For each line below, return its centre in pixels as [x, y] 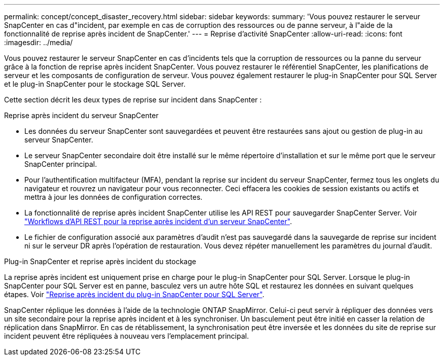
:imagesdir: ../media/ [39, 42]
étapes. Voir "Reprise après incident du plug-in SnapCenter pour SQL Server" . [134, 294]
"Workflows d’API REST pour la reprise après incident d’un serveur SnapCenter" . [158, 221]
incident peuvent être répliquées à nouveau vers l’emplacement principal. [126, 336]
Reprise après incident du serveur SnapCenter [81, 115]
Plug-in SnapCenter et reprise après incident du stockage [100, 261]
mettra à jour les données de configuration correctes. [114, 197]
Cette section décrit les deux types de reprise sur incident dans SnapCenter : [133, 100]
